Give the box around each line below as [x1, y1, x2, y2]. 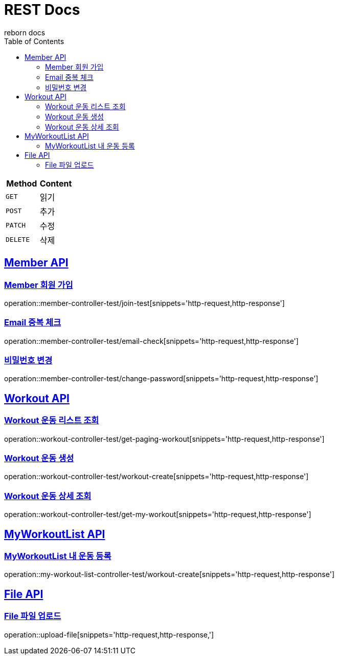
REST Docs [4, 1, 80, 18]
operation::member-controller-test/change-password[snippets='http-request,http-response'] [4, 374, 319, 383]
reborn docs [4, 28, 46, 37]
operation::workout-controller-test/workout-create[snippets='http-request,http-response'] [4, 472, 309, 481]
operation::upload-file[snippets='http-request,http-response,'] [4, 630, 214, 639]
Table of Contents [4, 36, 64, 46]
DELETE [6, 236, 30, 244]
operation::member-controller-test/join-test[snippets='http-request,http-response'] [4, 298, 285, 307]
